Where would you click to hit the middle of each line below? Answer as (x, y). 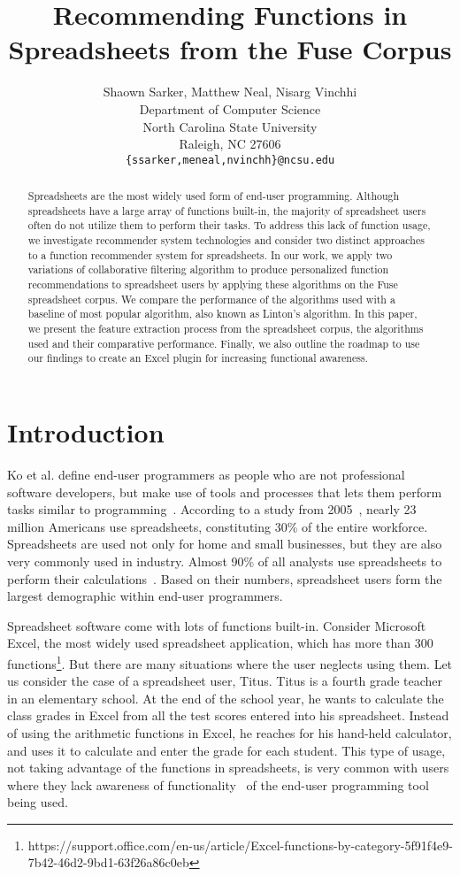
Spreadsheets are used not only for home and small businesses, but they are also (225, 544)
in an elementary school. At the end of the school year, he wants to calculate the (226, 698)
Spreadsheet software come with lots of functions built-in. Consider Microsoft (217, 625)
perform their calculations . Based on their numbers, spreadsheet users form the (225, 578)
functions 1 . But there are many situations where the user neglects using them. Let (230, 662)
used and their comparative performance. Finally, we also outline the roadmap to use (224, 343)
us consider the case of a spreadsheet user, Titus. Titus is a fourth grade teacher (225, 681)
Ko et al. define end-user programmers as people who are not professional (206, 474)
